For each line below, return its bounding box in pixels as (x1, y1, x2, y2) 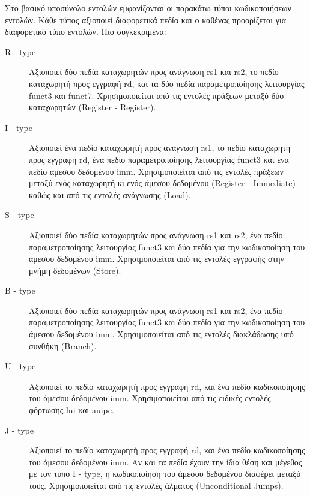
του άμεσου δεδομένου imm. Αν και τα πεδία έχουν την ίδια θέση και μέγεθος (29, 455, 302, 468)
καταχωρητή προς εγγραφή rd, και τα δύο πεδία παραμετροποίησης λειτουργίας (29, 77, 305, 89)
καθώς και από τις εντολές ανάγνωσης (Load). (29, 188, 191, 201)
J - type (5, 423, 34, 436)
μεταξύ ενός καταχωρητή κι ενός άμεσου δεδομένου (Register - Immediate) (29, 177, 296, 189)
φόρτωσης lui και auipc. (29, 404, 114, 416)
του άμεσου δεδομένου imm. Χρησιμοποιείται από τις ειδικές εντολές (29, 392, 271, 404)
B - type (5, 284, 35, 297)
